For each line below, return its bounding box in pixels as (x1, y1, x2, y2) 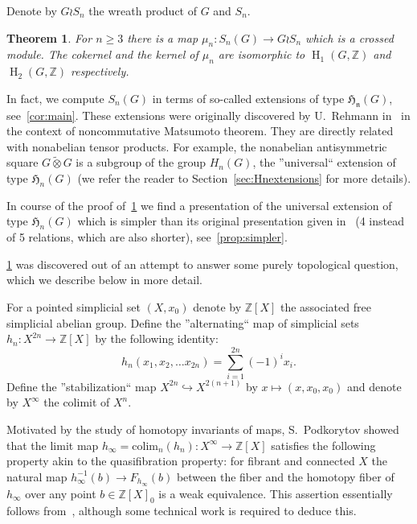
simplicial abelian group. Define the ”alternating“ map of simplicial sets (6, 314, 359, 331)
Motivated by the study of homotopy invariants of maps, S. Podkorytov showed (6, 421, 399, 438)
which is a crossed (305, 29, 394, 46)
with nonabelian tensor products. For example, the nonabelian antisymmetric (6, 138, 387, 155)
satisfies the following (271, 436, 376, 453)
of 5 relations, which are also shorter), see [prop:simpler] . (6, 229, 288, 245)
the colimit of (43, 394, 110, 411)
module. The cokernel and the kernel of (6, 46, 198, 63)
